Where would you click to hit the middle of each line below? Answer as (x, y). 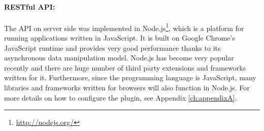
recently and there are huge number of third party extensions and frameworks (125, 67)
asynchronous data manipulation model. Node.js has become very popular (119, 58)
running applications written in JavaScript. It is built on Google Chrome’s (120, 38)
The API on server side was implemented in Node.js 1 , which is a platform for (124, 27)
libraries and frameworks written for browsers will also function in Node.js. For (127, 88)
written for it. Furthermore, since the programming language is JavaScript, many (130, 77)
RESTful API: (30, 6)
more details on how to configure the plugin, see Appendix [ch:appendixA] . (121, 97)
